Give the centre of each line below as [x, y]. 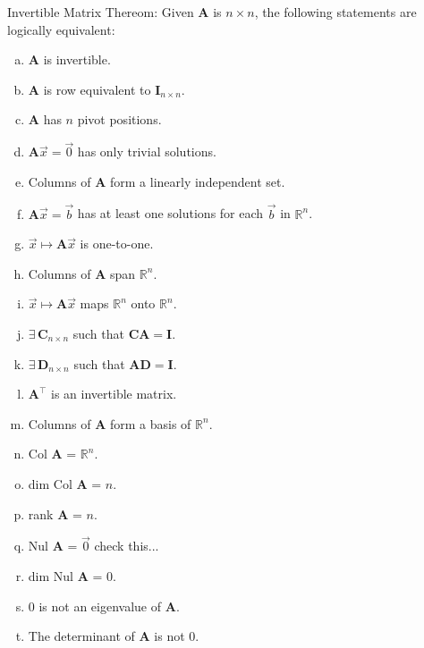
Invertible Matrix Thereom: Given [101, 12]
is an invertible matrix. [114, 394]
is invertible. [77, 59]
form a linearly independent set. [197, 181]
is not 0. [177, 636]
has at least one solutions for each [170, 213]
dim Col [50, 483]
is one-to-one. [117, 244]
